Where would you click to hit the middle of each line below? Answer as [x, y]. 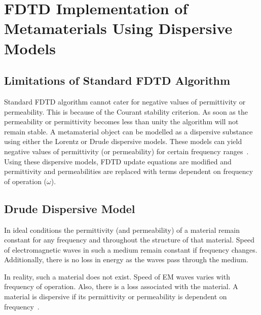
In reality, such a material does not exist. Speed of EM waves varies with [117, 276]
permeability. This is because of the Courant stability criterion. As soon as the [126, 111]
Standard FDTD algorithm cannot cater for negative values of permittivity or [125, 101]
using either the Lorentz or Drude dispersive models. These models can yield [123, 141]
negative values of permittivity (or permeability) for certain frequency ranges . [126, 151]
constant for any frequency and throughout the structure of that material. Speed [129, 240]
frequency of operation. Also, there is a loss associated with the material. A [121, 286]
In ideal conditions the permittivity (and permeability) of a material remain [122, 230]
